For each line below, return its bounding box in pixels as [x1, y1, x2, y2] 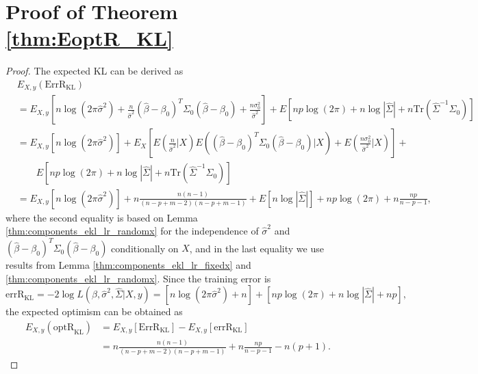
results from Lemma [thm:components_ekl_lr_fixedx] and [5, 258, 251, 272]
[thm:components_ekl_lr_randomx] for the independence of [5, 224, 259, 238]
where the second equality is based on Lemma [5, 210, 198, 224]
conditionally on [111, 241, 179, 255]
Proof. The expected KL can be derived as [5, 64, 184, 78]
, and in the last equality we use [189, 241, 324, 255]
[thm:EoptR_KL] [5, 24, 173, 52]
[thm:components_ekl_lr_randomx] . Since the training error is [5, 271, 271, 285]
